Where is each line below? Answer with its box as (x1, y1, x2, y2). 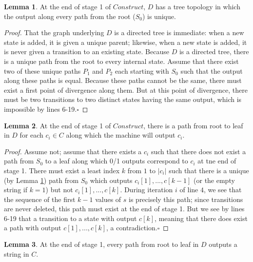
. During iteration (120, 184, 173, 195)
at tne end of (197, 156, 236, 166)
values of (95, 194, 121, 204)
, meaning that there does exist (155, 213, 248, 223)
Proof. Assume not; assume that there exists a (4, 146, 142, 156)
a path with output (4, 222, 61, 233)
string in (4, 248, 29, 259)
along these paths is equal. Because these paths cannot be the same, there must (4, 75, 242, 85)
